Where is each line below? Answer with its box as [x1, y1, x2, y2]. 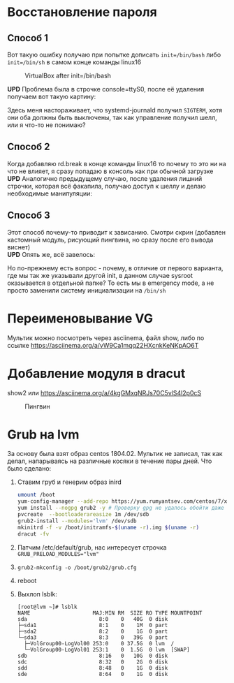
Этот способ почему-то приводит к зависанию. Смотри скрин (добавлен [7, 228, 226, 236]
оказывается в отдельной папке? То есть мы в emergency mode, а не [7, 279, 214, 287]
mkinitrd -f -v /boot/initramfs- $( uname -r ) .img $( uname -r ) [17, 524, 200, 531]
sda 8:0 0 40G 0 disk [17, 615, 168, 622]
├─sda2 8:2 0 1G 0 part [17, 628, 168, 635]
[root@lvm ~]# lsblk [17, 603, 78, 610]
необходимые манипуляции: [7, 189, 93, 198]
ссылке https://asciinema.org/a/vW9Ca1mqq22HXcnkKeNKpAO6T [7, 341, 199, 349]
